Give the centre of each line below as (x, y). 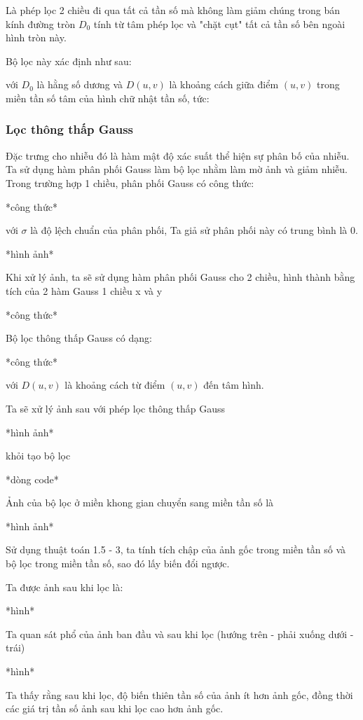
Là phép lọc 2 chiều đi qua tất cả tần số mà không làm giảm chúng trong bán (173, 10)
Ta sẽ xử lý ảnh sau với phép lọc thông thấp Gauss (116, 408)
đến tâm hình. (234, 385)
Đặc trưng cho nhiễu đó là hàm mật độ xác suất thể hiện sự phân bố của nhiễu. (178, 155)
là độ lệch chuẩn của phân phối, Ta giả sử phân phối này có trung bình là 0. (194, 230)
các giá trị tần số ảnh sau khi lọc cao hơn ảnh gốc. (115, 708)
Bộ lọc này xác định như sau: (69, 61)
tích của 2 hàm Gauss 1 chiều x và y (84, 290)
